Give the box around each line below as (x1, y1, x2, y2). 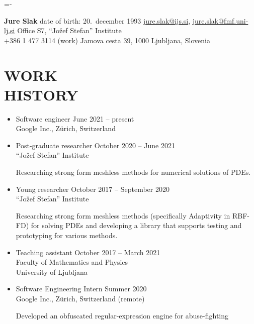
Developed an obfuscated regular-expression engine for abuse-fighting (16, 310, 229, 320)
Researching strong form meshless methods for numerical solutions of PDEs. (16, 167, 251, 177)
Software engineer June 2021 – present (16, 113, 134, 124)
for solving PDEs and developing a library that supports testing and (31, 220, 242, 231)
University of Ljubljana (16, 266, 88, 277)
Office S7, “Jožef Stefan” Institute (17, 25, 122, 36)
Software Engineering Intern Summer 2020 (16, 283, 147, 294)
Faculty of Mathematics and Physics (16, 257, 128, 267)
